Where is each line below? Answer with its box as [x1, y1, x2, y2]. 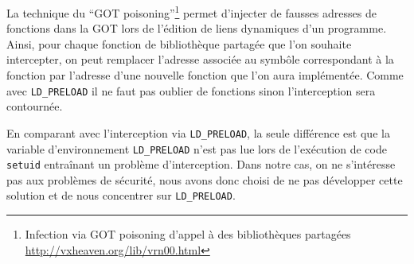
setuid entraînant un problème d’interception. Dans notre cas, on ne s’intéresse [6, 156, 396, 173]
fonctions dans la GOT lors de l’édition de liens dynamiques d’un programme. [6, 20, 387, 37]
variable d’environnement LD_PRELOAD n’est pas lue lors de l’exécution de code [6, 140, 387, 157]
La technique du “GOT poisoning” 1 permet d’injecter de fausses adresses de [6, 2, 377, 21]
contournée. [6, 98, 63, 115]
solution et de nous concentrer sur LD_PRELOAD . [6, 187, 236, 204]
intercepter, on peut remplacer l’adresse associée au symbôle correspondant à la [6, 51, 394, 68]
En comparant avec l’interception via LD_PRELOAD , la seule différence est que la [6, 124, 390, 141]
